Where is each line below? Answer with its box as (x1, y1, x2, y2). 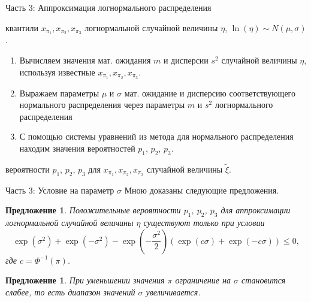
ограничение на (175, 274, 231, 286)
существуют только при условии (143, 216, 265, 229)
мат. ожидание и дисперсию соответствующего (124, 86, 295, 99)
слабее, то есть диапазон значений (5, 285, 135, 298)
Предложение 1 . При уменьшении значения (5, 274, 165, 286)
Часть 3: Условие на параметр (5, 183, 114, 196)
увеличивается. (146, 285, 201, 298)
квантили (5, 21, 39, 34)
